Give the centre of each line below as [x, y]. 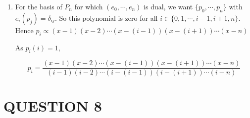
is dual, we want [168, 6]
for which [89, 6]
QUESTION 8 [53, 105]
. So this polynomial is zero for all [106, 18]
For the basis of [39, 6]
